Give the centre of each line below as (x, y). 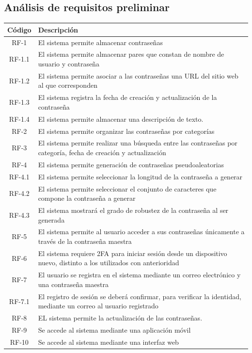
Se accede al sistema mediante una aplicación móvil (114, 329)
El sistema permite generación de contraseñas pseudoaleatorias (131, 164)
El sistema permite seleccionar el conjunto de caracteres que (127, 188)
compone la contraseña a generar (87, 198)
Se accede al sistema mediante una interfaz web (108, 342)
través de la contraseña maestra (85, 241)
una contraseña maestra (73, 284)
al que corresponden (68, 85)
